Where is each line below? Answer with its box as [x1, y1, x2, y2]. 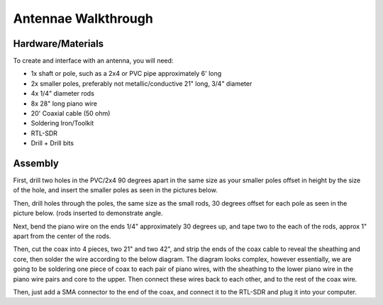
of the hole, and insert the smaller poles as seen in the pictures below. [13, 186, 218, 194]
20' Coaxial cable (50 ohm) [30, 109, 111, 118]
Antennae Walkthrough [13, 11, 154, 26]
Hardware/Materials [13, 38, 104, 50]
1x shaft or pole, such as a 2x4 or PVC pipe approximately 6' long [30, 70, 222, 78]
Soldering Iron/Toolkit [30, 119, 94, 128]
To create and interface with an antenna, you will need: [13, 57, 174, 65]
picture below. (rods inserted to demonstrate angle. [13, 209, 163, 218]
